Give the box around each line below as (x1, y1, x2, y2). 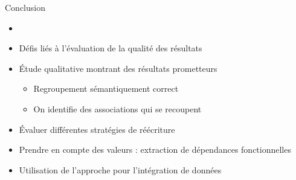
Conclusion (5, 1, 45, 13)
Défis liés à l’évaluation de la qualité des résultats (19, 42, 202, 54)
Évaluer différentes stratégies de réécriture (19, 123, 175, 135)
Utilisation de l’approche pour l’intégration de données (19, 163, 222, 176)
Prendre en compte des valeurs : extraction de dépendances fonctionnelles (19, 143, 291, 156)
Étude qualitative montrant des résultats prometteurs (19, 62, 217, 74)
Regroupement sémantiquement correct (33, 82, 179, 95)
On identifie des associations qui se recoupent (33, 102, 202, 115)
